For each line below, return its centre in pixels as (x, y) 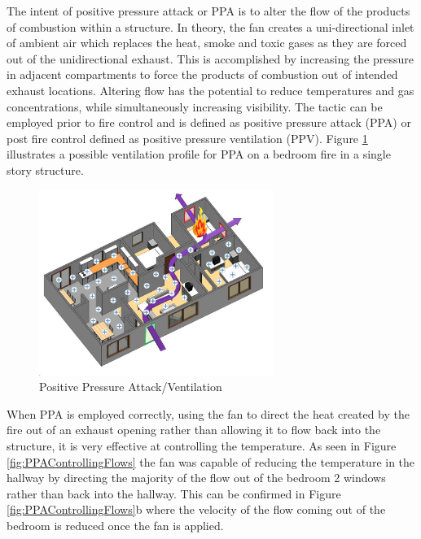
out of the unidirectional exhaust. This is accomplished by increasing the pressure (210, 58)
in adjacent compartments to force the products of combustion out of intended (202, 74)
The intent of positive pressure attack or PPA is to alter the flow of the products (208, 11)
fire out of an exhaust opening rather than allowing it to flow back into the (194, 430)
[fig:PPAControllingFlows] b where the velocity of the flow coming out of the (196, 509)
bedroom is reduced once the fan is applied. (115, 525)
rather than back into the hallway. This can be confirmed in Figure (174, 493)
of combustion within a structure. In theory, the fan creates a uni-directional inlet (210, 26)
